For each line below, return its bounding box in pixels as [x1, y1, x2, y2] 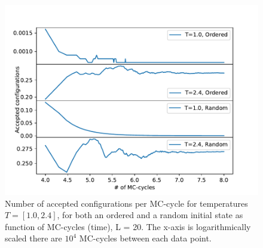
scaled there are [5, 232, 62, 244]
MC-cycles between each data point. [79, 232, 212, 244]
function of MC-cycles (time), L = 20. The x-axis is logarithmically [5, 220, 251, 232]
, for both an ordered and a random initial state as [57, 209, 243, 221]
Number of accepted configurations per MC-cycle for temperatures [5, 197, 248, 209]
